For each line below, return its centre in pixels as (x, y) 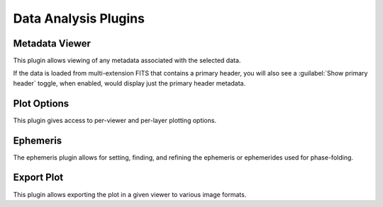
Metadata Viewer (52, 43)
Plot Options (41, 103)
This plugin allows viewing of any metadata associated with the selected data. (127, 61)
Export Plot (38, 178)
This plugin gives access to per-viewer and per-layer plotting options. (115, 120)
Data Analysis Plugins (79, 18)
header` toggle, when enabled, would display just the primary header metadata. (129, 83)
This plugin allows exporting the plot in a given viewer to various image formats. (130, 194)
